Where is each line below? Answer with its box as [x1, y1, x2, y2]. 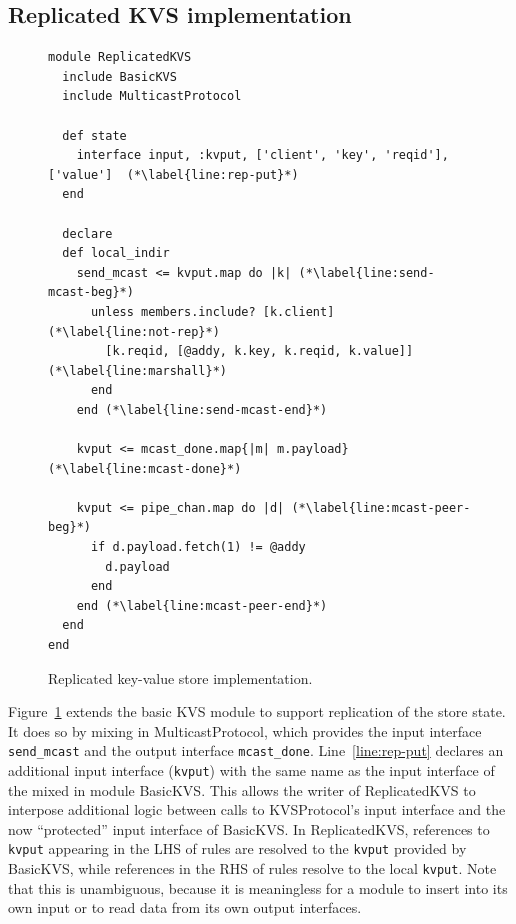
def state [62, 128, 127, 143]
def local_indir [62, 246, 170, 261]
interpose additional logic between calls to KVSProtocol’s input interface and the [8, 799, 506, 820]
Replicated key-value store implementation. [48, 667, 313, 688]
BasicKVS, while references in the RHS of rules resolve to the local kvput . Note [8, 858, 497, 879]
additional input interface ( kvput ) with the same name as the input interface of [8, 760, 495, 781]
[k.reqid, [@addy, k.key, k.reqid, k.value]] [105, 344, 414, 359]
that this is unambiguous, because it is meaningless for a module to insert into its [8, 877, 508, 898]
